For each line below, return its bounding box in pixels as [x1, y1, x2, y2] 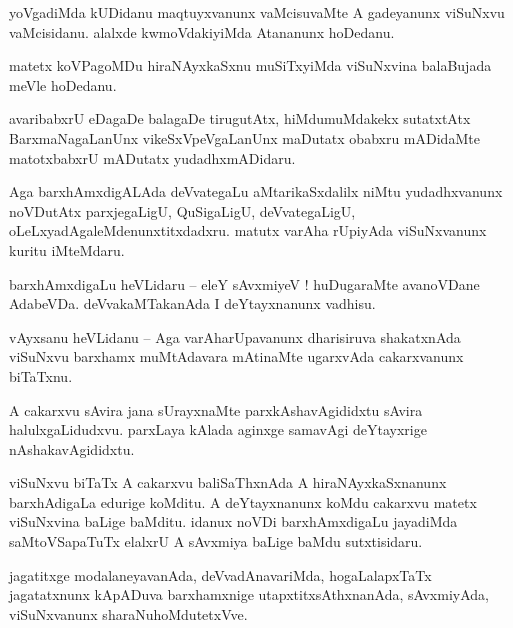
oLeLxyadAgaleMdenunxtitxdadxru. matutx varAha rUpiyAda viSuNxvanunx [9, 220, 487, 241]
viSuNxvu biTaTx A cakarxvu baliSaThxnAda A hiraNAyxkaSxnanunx [9, 472, 447, 493]
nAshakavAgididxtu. [9, 438, 135, 459]
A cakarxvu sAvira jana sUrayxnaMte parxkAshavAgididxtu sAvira [9, 399, 423, 420]
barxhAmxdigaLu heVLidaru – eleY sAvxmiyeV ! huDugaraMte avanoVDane [9, 273, 480, 294]
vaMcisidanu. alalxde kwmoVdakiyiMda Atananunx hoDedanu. [9, 21, 395, 42]
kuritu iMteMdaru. [9, 239, 125, 260]
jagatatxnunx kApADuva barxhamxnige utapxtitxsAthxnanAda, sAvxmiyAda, [9, 584, 489, 605]
